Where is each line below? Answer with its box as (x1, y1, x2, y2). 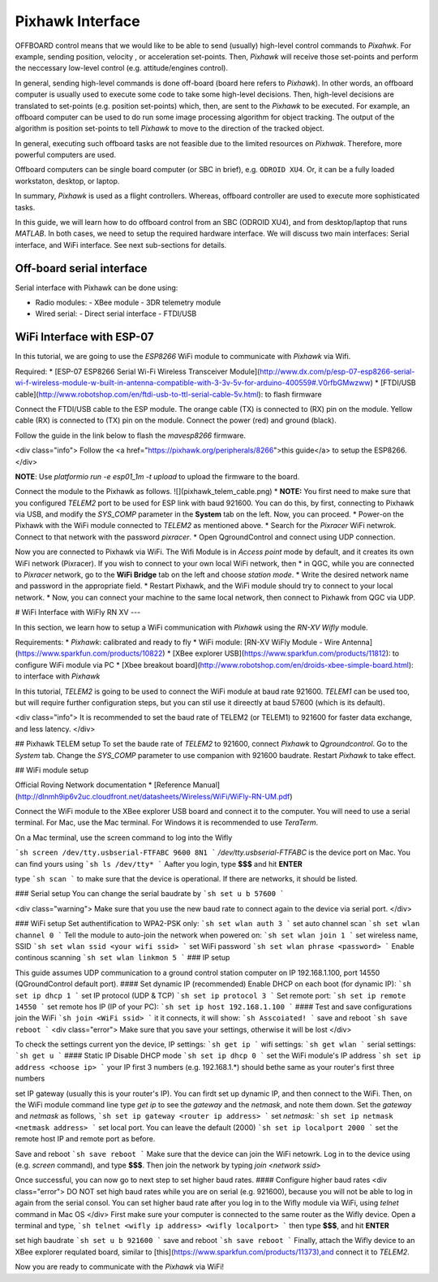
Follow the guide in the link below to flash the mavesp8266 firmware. (15, 431, 247, 440)
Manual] (192, 780, 221, 790)
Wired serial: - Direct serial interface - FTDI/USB (35, 309, 197, 318)
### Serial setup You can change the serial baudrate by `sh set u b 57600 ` (15, 889, 285, 899)
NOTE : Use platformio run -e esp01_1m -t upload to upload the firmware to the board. (15, 471, 300, 481)
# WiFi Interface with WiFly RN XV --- (15, 608, 141, 617)
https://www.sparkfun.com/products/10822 (17, 648, 163, 658)
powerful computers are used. (15, 150, 117, 160)
